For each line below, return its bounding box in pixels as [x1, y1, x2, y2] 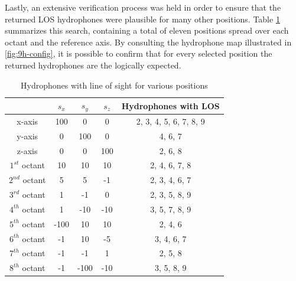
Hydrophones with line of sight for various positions [21, 79, 208, 91]
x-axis [17, 115, 38, 127]
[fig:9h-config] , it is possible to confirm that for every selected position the [5, 47, 272, 60]
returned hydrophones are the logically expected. [5, 58, 181, 71]
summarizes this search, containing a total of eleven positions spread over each [5, 24, 289, 37]
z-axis [17, 144, 38, 156]
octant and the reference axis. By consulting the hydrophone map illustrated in [5, 35, 292, 48]
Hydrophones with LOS [121, 99, 220, 112]
